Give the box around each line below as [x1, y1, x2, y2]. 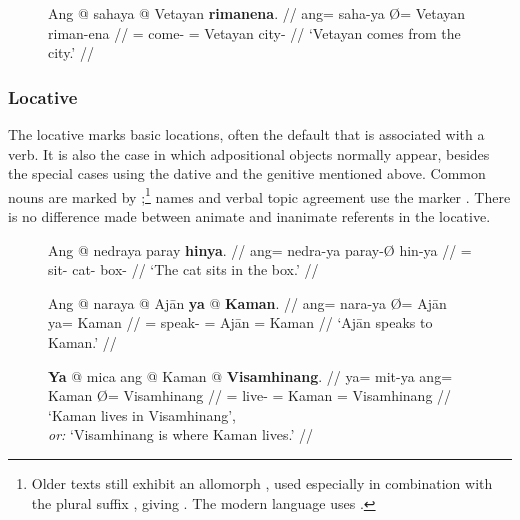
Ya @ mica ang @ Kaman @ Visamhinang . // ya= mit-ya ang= [48, 365, 453, 386]
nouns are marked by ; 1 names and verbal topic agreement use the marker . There [8, 183, 511, 207]
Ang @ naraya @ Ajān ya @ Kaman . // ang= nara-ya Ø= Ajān [48, 292, 447, 313]
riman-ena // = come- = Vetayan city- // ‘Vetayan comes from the [48, 22, 461, 43]
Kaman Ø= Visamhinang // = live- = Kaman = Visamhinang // [48, 385, 452, 406]
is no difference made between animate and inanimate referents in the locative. [8, 206, 491, 227]
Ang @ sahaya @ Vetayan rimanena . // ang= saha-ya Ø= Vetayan [48, 3, 466, 23]
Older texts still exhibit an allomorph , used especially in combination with [31, 472, 493, 493]
